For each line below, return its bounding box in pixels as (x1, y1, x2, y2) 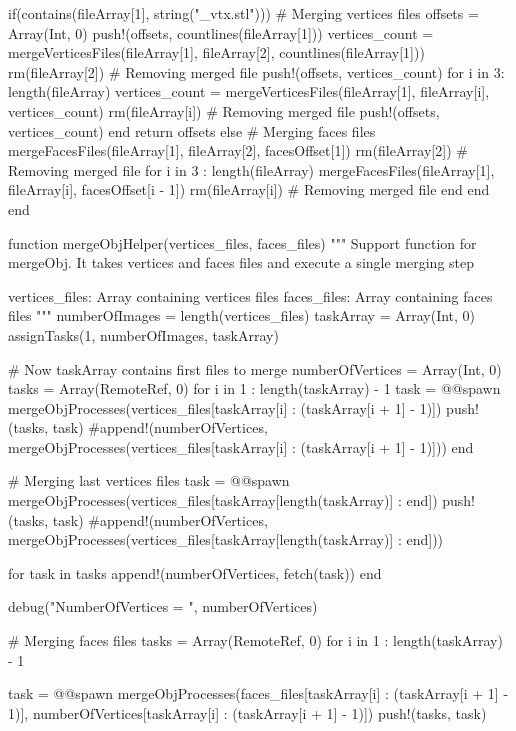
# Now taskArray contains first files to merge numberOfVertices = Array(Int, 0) (8, 358, 502, 379)
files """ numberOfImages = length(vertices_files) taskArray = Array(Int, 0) (8, 305, 476, 326)
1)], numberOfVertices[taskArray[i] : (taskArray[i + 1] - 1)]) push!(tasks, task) (8, 702, 487, 723)
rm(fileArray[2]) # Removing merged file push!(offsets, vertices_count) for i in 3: (8, 61, 505, 82)
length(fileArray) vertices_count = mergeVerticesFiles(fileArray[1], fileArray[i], (8, 81, 490, 102)
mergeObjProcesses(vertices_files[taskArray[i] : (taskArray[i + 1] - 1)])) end (8, 436, 474, 457)
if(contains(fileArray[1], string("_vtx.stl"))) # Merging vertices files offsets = (8, 3, 479, 23)
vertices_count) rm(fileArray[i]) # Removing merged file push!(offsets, (8, 100, 440, 121)
